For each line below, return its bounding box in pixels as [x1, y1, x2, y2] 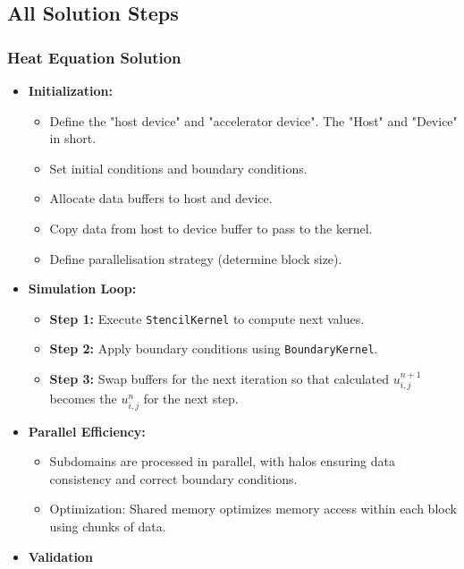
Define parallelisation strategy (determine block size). [49, 249, 342, 268]
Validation [28, 547, 93, 565]
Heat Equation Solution [7, 46, 181, 68]
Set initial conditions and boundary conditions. [49, 158, 308, 177]
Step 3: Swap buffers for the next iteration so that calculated [49, 369, 390, 388]
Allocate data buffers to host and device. [49, 189, 273, 208]
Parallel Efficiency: [28, 421, 146, 440]
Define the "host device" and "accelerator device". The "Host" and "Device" [49, 111, 458, 130]
